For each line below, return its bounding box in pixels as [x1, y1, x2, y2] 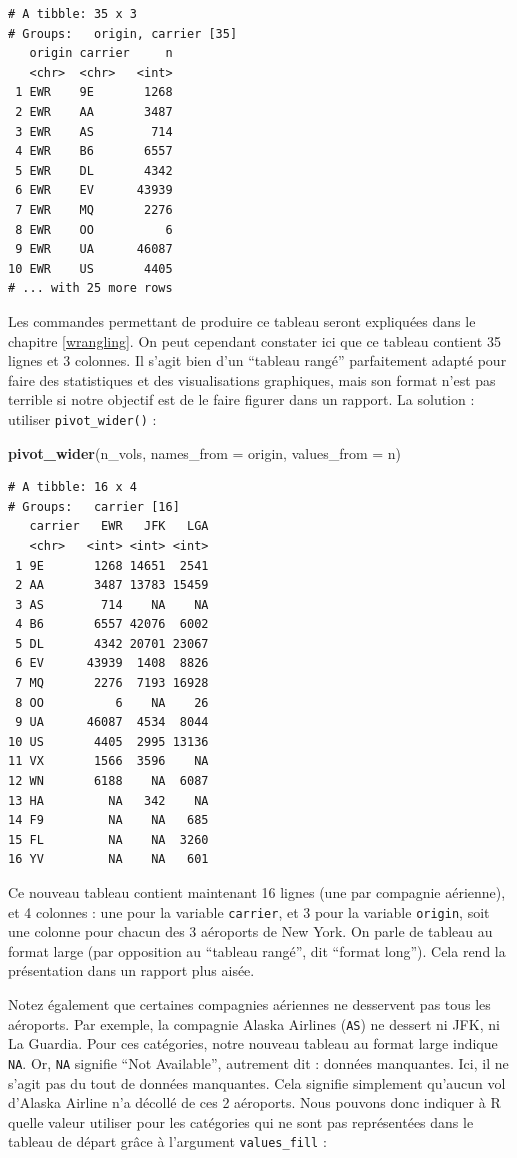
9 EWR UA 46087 [15, 242, 173, 257]
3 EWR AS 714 [15, 124, 173, 139]
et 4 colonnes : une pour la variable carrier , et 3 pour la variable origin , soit [8, 901, 490, 922]
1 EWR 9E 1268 [15, 85, 173, 100]
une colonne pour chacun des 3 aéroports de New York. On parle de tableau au [8, 921, 493, 942]
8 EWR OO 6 [15, 222, 173, 237]
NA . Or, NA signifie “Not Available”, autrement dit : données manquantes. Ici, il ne [8, 1052, 509, 1073]
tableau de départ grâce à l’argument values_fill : [8, 1131, 327, 1152]
